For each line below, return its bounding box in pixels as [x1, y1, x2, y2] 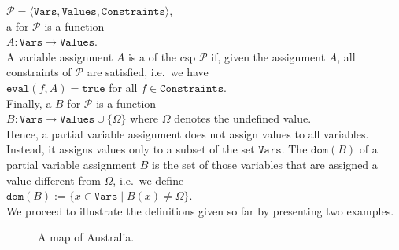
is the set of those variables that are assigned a [152, 156, 378, 172]
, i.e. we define [113, 171, 184, 188]
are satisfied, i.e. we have [87, 64, 209, 80]
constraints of [6, 64, 72, 80]
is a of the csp [127, 48, 196, 64]
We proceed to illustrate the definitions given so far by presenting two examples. [6, 202, 394, 219]
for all [109, 79, 138, 95]
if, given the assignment [211, 48, 326, 64]
